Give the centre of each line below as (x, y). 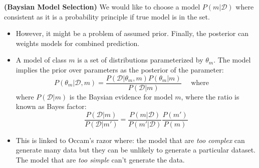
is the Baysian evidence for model (121, 96)
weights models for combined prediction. (78, 43)
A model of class (41, 60)
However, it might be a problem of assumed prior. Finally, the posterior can (132, 33)
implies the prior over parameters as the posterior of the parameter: (120, 69)
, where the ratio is (210, 96)
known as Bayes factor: (51, 106)
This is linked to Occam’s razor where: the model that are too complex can (130, 140)
